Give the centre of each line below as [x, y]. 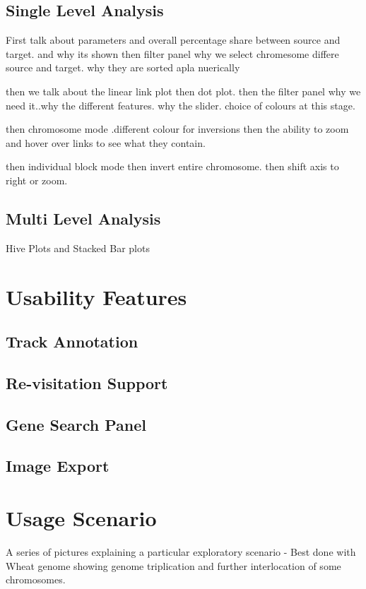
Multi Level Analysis [83, 218]
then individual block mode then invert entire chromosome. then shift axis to [172, 166]
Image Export [58, 466]
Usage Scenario [81, 518]
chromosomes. [36, 579]
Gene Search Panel [76, 424]
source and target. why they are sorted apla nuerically [123, 67]
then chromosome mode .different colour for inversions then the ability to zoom [177, 129]
